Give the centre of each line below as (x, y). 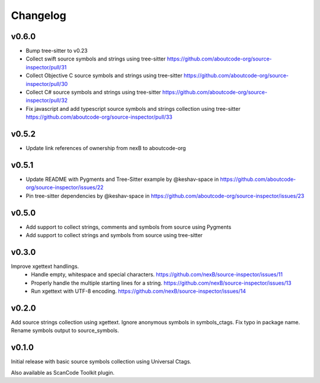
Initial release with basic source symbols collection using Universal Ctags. (101, 362)
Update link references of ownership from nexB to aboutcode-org (106, 148)
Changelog (39, 15)
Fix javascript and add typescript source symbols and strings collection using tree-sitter (133, 108)
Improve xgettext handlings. (45, 266)
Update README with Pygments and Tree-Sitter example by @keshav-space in (122, 179)
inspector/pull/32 (47, 100)
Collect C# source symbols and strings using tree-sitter (93, 92)
